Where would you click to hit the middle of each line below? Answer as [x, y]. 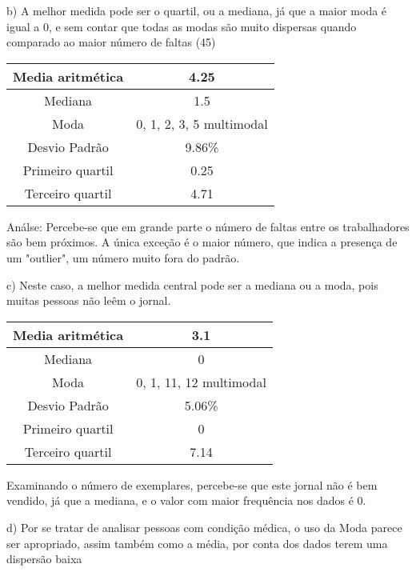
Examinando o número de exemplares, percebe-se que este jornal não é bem [192, 484]
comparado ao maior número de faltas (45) [111, 42]
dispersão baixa [44, 559]
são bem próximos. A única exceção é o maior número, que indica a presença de [202, 242]
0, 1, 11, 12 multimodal [201, 382]
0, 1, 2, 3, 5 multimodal [202, 123]
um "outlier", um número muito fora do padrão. [123, 257]
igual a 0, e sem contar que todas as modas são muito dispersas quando [182, 26]
